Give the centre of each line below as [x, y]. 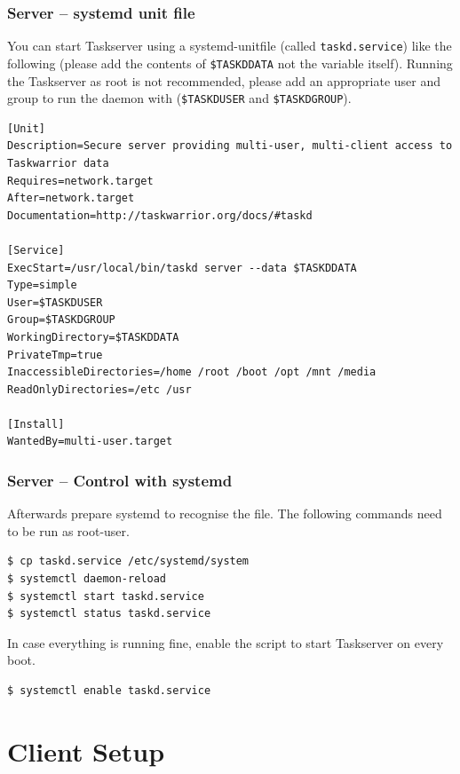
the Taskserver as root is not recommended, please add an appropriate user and [224, 80]
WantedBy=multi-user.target [90, 442]
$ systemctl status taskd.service [109, 614]
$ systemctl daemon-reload [87, 579]
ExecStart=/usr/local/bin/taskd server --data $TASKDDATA [182, 268]
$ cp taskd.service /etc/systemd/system [128, 561]
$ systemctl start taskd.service [106, 596]
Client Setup [86, 750]
